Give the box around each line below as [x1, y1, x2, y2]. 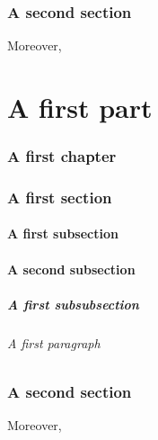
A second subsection [7, 259, 136, 278]
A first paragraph [7, 333, 101, 352]
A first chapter [7, 145, 117, 167]
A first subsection [7, 224, 118, 243]
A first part [7, 89, 153, 125]
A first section [7, 185, 112, 208]
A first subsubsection [7, 294, 139, 313]
